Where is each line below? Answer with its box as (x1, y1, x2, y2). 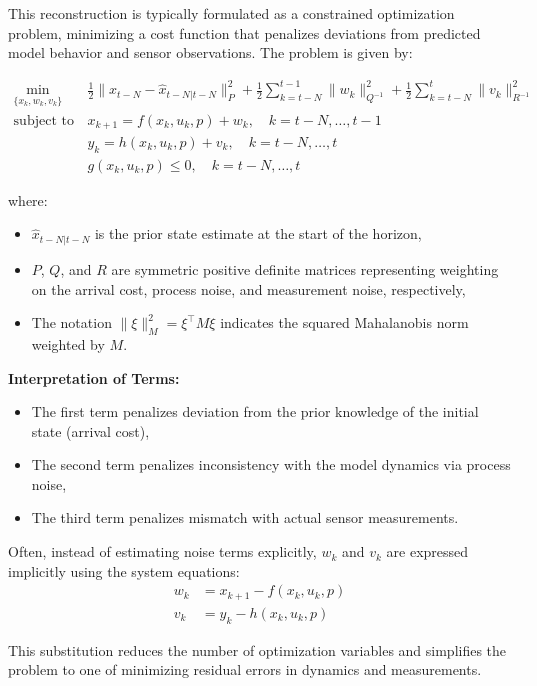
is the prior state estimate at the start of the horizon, (94, 223, 422, 244)
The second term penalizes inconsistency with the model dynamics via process (31, 454, 511, 475)
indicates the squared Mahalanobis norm (220, 312, 469, 333)
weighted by (31, 333, 105, 354)
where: (8, 189, 48, 210)
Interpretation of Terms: (8, 367, 180, 388)
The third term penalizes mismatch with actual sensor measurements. (31, 507, 459, 528)
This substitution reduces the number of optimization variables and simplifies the (8, 639, 507, 660)
